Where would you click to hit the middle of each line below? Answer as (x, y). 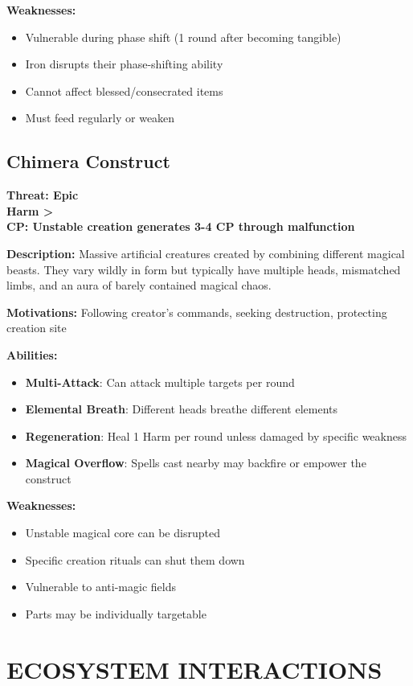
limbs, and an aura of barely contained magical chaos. (139, 285)
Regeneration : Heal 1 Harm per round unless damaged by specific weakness (216, 435)
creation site (37, 328)
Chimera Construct (88, 161)
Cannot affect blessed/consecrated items (124, 90)
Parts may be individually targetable (116, 613)
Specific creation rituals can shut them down (135, 559)
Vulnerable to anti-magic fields (100, 587)
